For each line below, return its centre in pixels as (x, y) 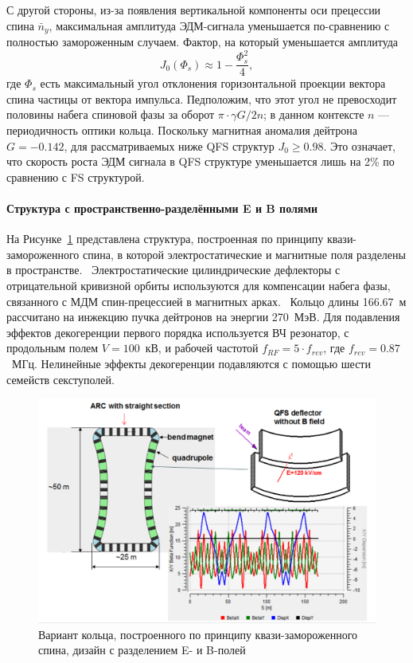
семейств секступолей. (60, 379)
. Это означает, (360, 145)
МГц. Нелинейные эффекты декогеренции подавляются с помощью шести (191, 363)
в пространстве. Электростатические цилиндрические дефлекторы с (173, 270)
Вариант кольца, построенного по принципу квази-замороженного (198, 634)
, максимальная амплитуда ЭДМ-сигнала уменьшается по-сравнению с (219, 25)
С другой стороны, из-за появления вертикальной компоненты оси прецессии (194, 10)
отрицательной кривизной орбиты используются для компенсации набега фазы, (199, 285)
